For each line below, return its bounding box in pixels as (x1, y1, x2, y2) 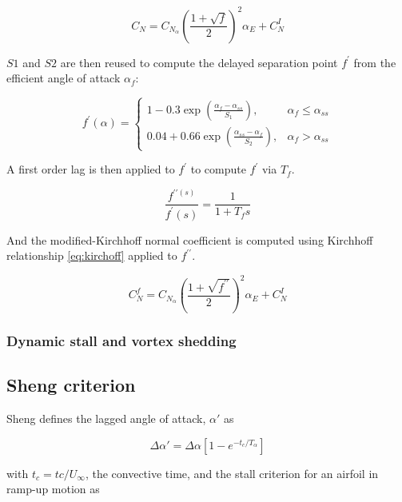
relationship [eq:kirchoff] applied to (6, 247, 177, 264)
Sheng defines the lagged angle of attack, (6, 410, 206, 427)
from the (353, 54, 396, 70)
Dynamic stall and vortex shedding (6, 330, 237, 350)
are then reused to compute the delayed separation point (60, 54, 338, 70)
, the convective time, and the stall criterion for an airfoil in (85, 464, 379, 481)
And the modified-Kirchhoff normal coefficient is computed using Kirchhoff (6, 231, 373, 248)
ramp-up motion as (6, 480, 100, 497)
